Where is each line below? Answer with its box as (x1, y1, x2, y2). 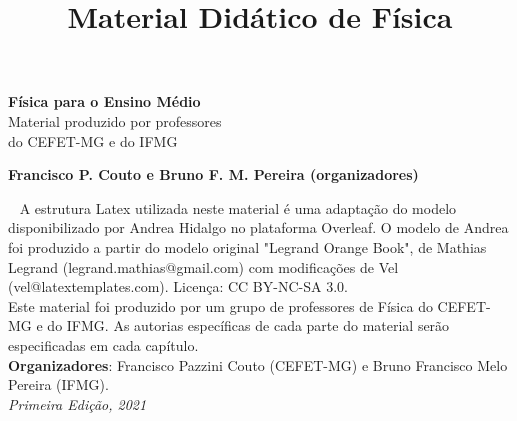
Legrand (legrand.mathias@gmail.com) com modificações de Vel (8, 256, 399, 277)
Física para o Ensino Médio (8, 91, 201, 112)
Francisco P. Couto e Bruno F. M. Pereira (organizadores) (8, 164, 419, 185)
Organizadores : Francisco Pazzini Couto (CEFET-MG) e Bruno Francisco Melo (8, 354, 508, 375)
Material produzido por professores (8, 110, 222, 131)
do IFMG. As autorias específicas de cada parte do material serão (47, 315, 450, 336)
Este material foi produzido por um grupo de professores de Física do (8, 295, 433, 316)
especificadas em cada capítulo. (8, 334, 199, 355)
